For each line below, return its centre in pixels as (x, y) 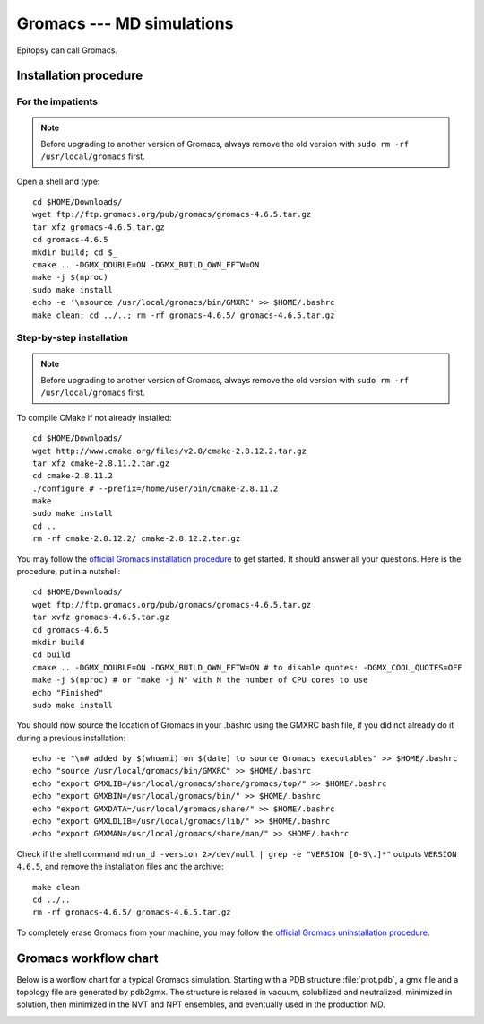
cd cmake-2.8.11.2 (73, 476)
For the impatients (57, 101)
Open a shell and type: (58, 181)
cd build (52, 655)
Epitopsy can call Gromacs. (67, 50)
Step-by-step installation (73, 338)
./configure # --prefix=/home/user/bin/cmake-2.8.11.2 (156, 488)
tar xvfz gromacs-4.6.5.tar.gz (101, 617)
